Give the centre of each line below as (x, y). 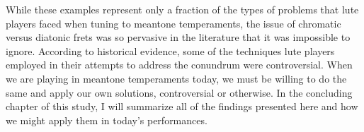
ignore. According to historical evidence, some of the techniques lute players (170, 50)
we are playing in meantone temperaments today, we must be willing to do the (176, 78)
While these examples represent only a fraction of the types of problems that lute (182, 9)
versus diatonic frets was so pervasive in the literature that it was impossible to (178, 37)
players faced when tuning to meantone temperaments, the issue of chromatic (174, 23)
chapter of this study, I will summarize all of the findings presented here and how (182, 106)
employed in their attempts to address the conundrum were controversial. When (179, 65)
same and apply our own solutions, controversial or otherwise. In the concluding (179, 92)
